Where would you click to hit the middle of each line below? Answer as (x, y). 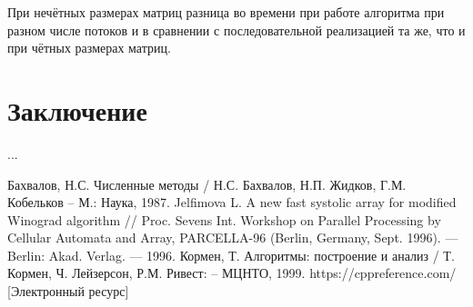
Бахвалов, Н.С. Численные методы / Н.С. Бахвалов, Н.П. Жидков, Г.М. (207, 184)
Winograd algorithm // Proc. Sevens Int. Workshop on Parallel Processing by (224, 219)
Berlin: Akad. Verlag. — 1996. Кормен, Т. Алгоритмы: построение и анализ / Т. (231, 255)
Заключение (77, 109)
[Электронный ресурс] (68, 291)
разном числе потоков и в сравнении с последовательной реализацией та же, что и (236, 30)
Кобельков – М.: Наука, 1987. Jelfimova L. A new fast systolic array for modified (232, 202)
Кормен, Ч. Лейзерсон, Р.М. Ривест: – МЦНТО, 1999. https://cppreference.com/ (232, 273)
